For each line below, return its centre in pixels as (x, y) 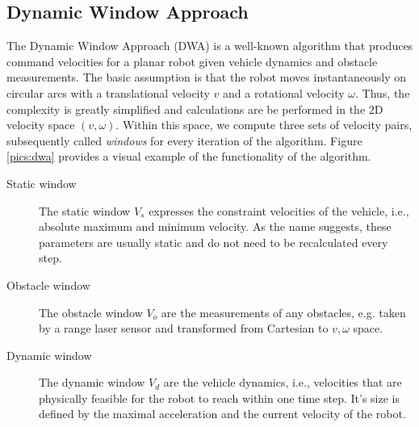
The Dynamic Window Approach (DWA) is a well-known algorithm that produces (210, 46)
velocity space (41, 125)
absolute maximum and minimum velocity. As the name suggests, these (215, 226)
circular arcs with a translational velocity (108, 92)
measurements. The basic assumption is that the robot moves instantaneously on (207, 77)
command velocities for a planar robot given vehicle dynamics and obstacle (192, 61)
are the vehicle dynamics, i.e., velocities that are (283, 382)
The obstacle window (91, 312)
